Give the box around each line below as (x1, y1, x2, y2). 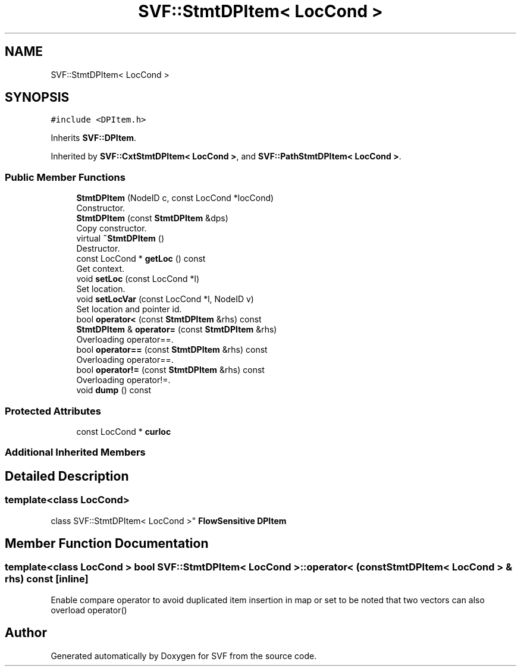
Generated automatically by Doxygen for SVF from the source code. (51, 650, 317, 661)
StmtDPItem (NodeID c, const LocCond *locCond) (76, 193, 274, 203)
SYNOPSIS (5, 90, 70, 105)
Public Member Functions (5, 171, 125, 183)
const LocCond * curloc (76, 426, 171, 437)
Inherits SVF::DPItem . (51, 133, 137, 143)
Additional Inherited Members (5, 446, 146, 459)
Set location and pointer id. (76, 304, 182, 315)
